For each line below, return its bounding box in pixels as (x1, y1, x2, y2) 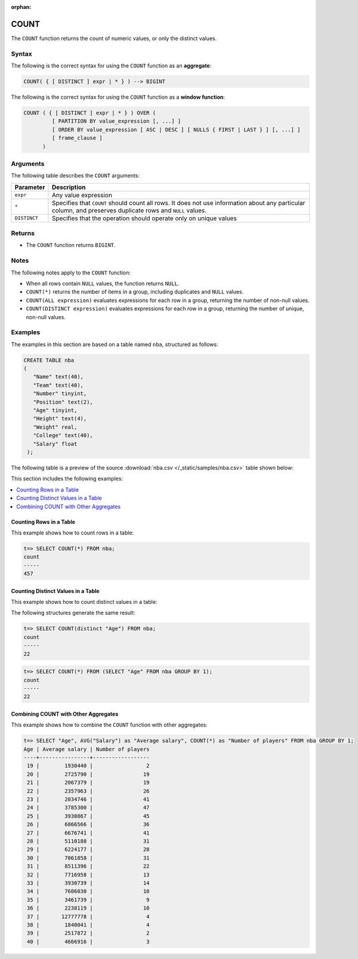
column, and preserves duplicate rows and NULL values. (51, 206, 207, 215)
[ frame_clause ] (51, 135, 103, 142)
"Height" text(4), (33, 416, 87, 422)
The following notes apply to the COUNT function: (11, 269, 131, 276)
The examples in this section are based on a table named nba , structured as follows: (11, 341, 218, 348)
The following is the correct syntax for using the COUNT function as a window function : (11, 93, 225, 101)
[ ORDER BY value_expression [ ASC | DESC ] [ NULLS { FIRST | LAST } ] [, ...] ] (51, 126, 301, 133)
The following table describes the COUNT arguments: (11, 172, 140, 179)
